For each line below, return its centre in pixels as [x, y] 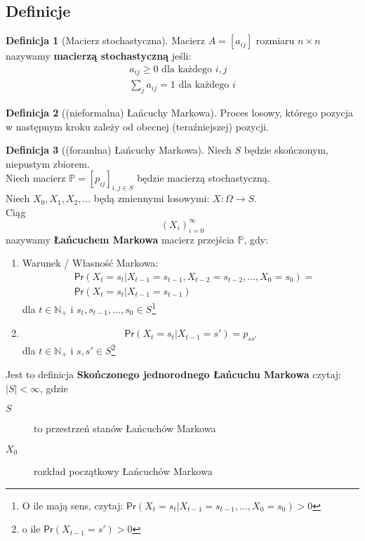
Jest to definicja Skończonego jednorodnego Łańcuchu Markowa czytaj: [173, 374]
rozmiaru [275, 40]
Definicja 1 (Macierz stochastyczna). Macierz [106, 40]
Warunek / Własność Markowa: [90, 263]
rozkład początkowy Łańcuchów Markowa [123, 471]
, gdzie [54, 388]
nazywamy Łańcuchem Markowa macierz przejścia [120, 239]
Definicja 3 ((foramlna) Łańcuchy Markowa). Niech [119, 150]
